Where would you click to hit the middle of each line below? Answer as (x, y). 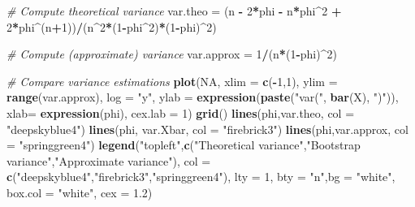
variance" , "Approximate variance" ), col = (109, 160)
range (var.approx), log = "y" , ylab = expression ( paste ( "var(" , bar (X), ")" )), (203, 97)
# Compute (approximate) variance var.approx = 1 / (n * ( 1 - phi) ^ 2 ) (172, 54)
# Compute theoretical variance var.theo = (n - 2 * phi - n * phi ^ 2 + (174, 11)
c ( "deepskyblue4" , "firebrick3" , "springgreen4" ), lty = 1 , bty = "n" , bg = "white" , (201, 177)
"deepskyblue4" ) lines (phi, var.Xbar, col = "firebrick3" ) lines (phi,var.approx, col (207, 129)
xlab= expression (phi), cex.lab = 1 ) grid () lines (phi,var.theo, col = (181, 112)
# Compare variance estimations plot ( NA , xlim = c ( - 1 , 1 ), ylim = (172, 81)
